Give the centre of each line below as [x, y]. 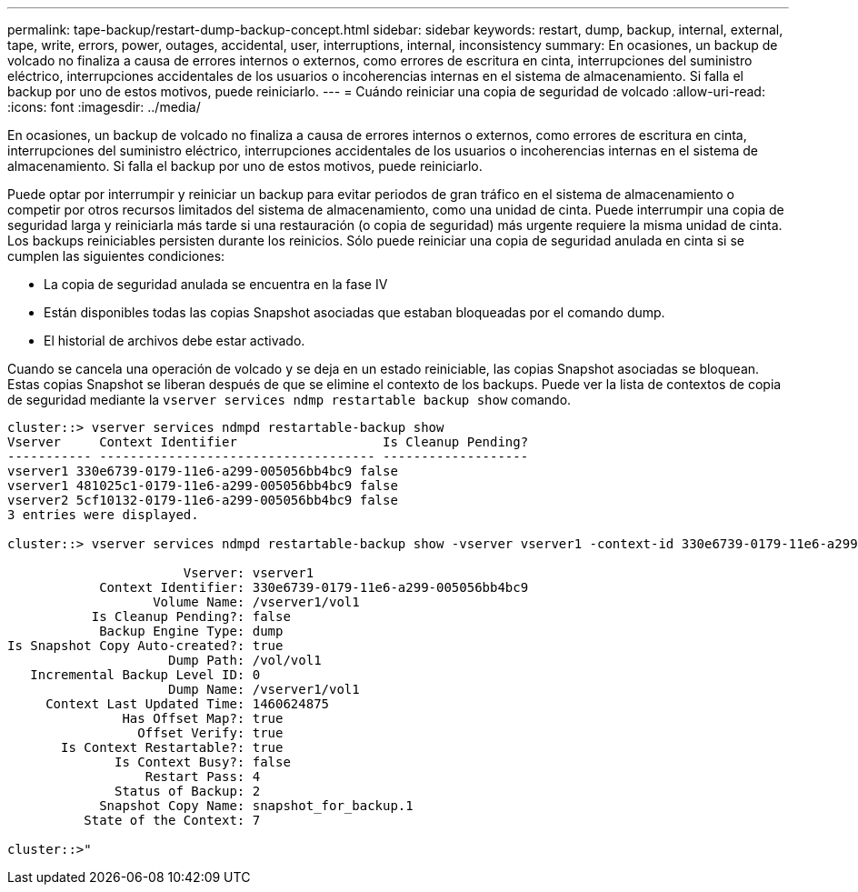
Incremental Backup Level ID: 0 [145, 675]
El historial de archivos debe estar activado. [175, 341]
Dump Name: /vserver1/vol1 [264, 689]
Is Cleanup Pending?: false [191, 616]
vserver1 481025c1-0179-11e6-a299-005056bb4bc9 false [203, 486]
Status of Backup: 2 [188, 791]
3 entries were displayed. [103, 515]
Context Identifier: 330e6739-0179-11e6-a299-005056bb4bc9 [314, 587]
